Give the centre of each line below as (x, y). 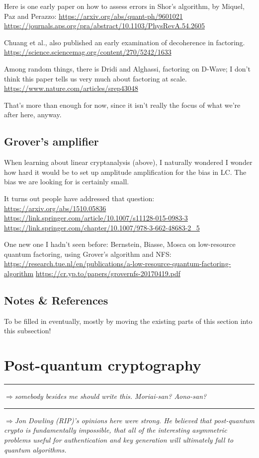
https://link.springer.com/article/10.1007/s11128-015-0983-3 (96, 218)
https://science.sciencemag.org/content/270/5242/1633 (88, 52)
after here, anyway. (33, 114)
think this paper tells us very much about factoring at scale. (95, 78)
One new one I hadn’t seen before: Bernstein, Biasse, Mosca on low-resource (120, 244)
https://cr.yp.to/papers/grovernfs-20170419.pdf (108, 273)
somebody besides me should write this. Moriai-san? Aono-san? (111, 396)
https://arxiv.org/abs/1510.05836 (55, 208)
